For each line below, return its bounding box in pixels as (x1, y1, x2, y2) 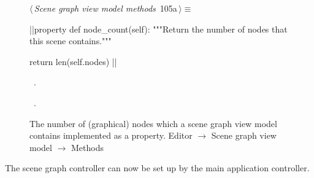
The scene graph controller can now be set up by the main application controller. (5, 161, 310, 174)
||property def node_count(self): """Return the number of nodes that (29, 22, 288, 35)
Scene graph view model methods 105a (34, 2, 177, 14)
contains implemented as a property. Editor (29, 129, 193, 142)
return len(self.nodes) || (29, 55, 117, 68)
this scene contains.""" (29, 34, 112, 47)
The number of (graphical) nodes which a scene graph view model (29, 117, 277, 130)
